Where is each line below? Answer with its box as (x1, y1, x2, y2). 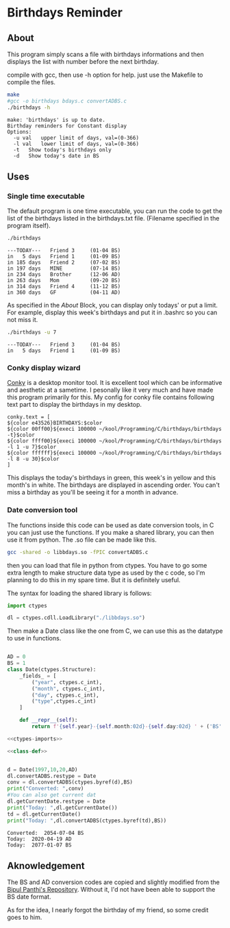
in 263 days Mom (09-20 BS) (7, 277, 121, 284)
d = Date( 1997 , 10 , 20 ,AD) (7, 766, 78, 773)
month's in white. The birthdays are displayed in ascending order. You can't (7, 481, 220, 489)
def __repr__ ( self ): (19, 717, 78, 724)
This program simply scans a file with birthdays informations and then (7, 50, 204, 58)
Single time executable (7, 191, 85, 201)
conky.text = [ (7, 414, 51, 421)
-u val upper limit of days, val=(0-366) (13, 134, 139, 141)
